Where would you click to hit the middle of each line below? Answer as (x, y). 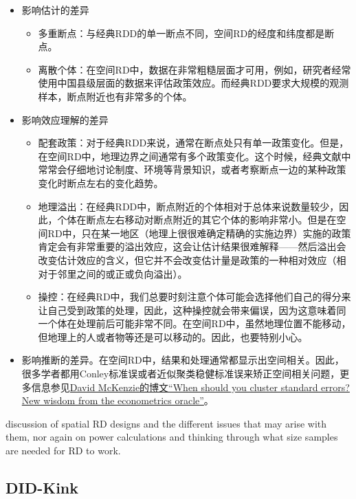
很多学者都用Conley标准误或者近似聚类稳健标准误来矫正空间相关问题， (181, 374)
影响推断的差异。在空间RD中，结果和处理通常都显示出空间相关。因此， (183, 360)
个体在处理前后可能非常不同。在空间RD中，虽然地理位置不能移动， (199, 323)
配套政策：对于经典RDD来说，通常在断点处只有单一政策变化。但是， (193, 143)
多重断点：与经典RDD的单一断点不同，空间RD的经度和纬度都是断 (186, 33)
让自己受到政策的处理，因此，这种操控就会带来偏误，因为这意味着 (187, 310)
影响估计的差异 (55, 10)
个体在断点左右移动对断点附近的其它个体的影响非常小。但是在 (197, 220)
